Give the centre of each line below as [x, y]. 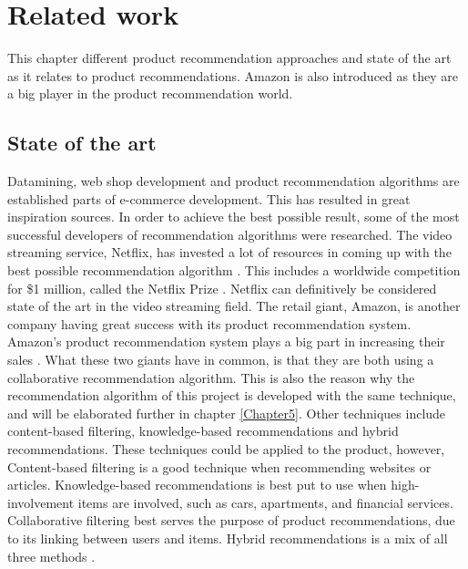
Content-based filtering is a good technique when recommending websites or [219, 466]
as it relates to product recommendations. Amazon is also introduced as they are [233, 75]
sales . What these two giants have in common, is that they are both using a [221, 360]
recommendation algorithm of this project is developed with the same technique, [232, 395]
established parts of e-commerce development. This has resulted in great [209, 198]
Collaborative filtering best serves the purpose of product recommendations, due [231, 520]
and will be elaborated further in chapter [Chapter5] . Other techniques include [227, 413]
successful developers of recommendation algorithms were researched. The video [230, 234]
